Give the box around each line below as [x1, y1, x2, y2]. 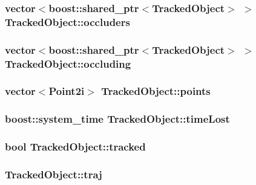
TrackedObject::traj [5, 166, 102, 181]
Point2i [48, 83, 85, 99]
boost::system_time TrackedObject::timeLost [5, 111, 230, 126]
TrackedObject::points [101, 83, 211, 99]
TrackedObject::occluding [5, 56, 131, 71]
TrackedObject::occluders [5, 14, 130, 29]
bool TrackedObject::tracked [5, 139, 146, 154]
